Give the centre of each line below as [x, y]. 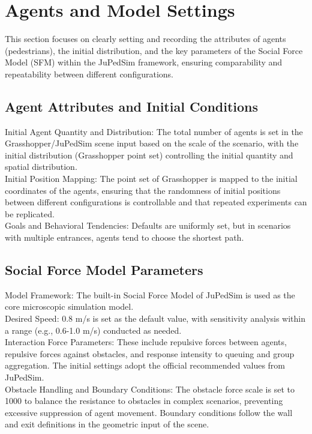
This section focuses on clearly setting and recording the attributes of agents [145, 39]
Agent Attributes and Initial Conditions [132, 106]
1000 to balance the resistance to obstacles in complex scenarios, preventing [144, 401]
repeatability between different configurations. [89, 74]
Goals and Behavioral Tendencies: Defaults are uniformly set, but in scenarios [148, 225]
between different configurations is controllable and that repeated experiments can [156, 202]
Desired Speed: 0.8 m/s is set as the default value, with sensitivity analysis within [155, 318]
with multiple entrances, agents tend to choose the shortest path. [124, 237]
